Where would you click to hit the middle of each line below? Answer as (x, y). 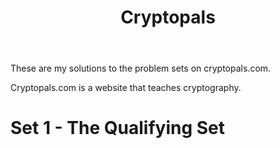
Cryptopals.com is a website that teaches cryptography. (126, 88)
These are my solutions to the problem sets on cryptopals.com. (141, 68)
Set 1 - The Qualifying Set (117, 128)
